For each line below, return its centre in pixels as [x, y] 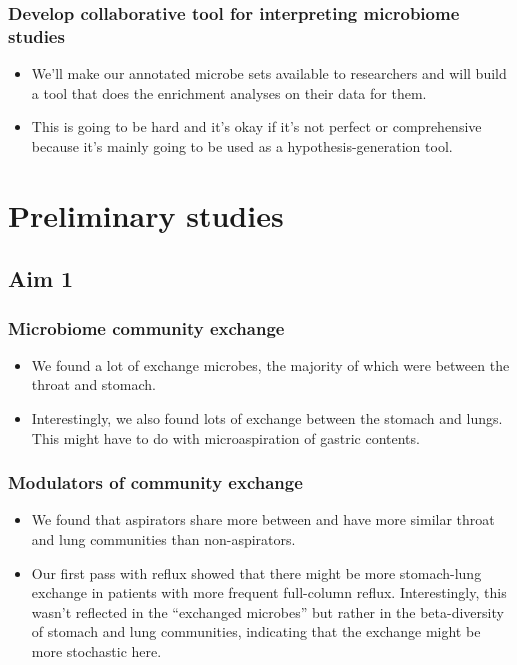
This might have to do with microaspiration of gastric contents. [225, 437]
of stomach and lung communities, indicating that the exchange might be [256, 631]
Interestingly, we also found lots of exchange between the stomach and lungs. [267, 418]
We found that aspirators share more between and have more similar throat [263, 519]
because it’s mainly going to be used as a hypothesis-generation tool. [242, 145]
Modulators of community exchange [155, 482]
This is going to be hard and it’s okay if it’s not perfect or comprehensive [256, 126]
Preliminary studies [146, 214]
